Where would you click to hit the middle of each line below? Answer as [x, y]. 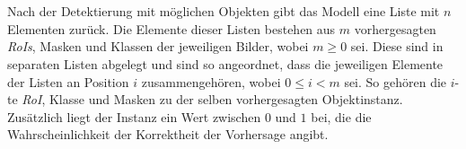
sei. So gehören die [396, 81]
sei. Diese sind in [397, 46]
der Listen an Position [68, 81]
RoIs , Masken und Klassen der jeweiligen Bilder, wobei [158, 46]
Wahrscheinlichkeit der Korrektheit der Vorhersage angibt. [168, 134]
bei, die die [341, 116]
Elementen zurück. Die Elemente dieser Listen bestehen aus [171, 28]
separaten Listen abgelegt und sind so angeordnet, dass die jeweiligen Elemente [225, 63]
